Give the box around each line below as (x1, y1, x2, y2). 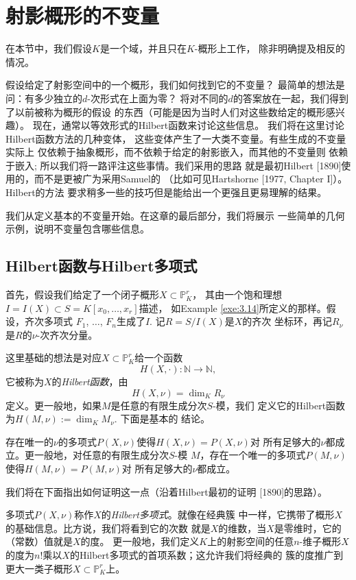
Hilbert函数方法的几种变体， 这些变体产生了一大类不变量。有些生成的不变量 (5, 131, 346, 145)
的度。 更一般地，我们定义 (80, 534, 200, 548)
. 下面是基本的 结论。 (114, 411, 211, 426)
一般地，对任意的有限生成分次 (34, 448, 169, 462)
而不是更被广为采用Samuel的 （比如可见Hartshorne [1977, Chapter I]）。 (34, 171, 348, 186)
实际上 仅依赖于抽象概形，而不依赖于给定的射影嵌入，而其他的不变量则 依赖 (5, 145, 348, 159)
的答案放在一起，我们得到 (233, 90, 348, 105)
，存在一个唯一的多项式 (200, 448, 306, 462)
